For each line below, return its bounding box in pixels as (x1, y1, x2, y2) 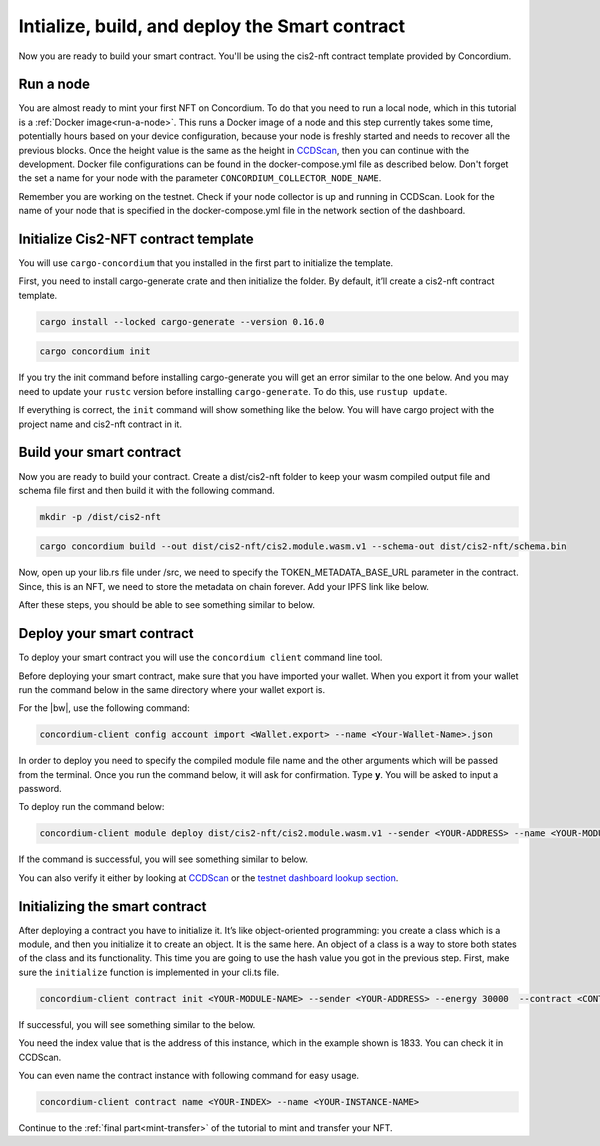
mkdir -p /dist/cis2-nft (39, 511, 162, 522)
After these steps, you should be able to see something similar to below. (18, 599, 315, 611)
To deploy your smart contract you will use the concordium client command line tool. (18, 651, 383, 664)
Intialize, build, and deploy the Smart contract (18, 15, 405, 37)
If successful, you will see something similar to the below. (18, 1018, 256, 1030)
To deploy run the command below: (18, 801, 165, 813)
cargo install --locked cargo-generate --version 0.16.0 (39, 316, 325, 327)
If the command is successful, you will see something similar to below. (18, 853, 309, 865)
